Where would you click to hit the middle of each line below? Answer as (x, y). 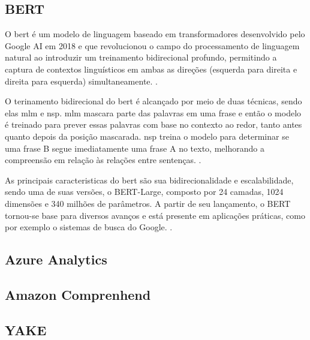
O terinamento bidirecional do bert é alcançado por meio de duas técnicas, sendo (154, 101)
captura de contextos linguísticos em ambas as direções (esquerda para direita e (151, 69)
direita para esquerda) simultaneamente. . (82, 81)
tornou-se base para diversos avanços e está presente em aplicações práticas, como (155, 215)
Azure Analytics (56, 259)
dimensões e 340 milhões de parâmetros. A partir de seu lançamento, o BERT (148, 203)
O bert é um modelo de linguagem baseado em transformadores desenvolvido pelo (155, 34)
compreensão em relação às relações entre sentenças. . (103, 160)
